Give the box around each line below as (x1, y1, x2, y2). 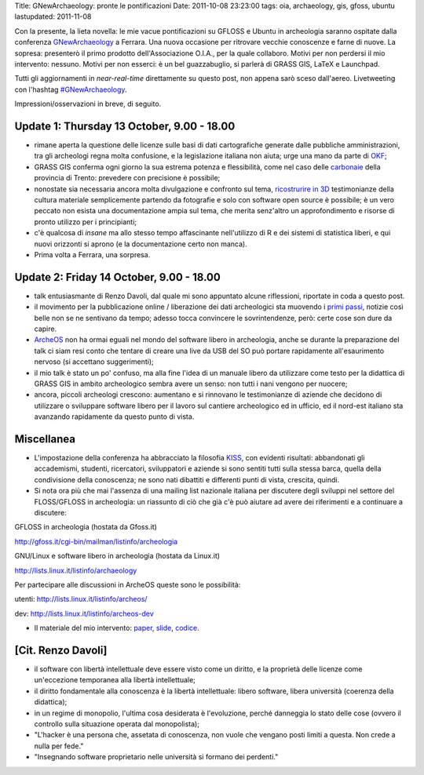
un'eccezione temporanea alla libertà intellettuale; (34, 675, 196, 685)
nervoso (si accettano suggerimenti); (34, 357, 154, 366)
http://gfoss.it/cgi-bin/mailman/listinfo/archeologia (14, 537, 178, 546)
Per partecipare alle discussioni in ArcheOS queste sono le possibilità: (14, 580, 241, 589)
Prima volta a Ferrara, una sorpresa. (34, 249, 151, 259)
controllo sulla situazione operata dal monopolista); (34, 719, 200, 729)
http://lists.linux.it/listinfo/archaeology (14, 566, 137, 575)
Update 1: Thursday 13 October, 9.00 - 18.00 (14, 119, 236, 133)
